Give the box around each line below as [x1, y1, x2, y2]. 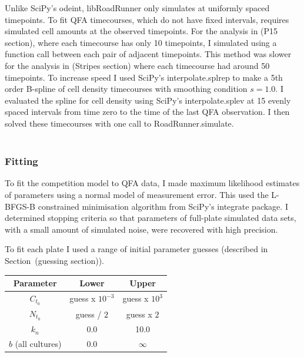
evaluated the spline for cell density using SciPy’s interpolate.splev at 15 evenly [5, 94, 291, 106]
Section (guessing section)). [5, 254, 105, 266]
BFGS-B [5, 200, 36, 212]
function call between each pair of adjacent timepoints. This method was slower [5, 48, 292, 60]
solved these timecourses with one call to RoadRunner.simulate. [5, 117, 234, 129]
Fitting [5, 154, 38, 168]
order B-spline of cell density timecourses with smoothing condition [5, 82, 248, 95]
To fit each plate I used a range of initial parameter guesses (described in [5, 243, 268, 255]
